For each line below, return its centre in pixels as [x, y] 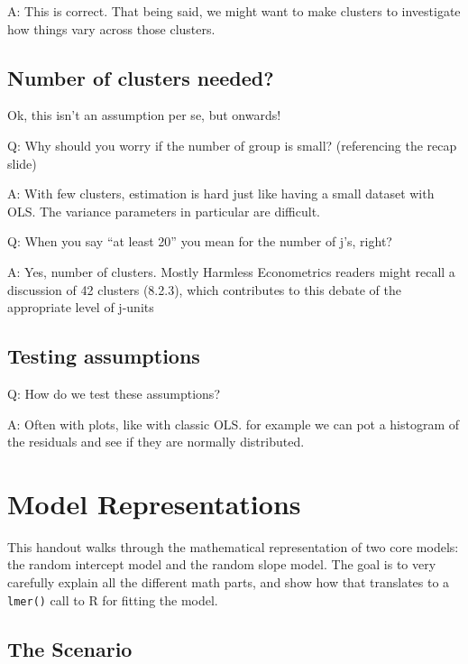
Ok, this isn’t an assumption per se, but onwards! [144, 115]
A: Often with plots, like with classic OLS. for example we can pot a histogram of [234, 424]
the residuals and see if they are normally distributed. [156, 442]
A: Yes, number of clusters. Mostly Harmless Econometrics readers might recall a [231, 271]
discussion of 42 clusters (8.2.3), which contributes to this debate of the [204, 289]
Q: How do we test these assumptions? [114, 393]
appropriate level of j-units [81, 307]
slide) [22, 163]
